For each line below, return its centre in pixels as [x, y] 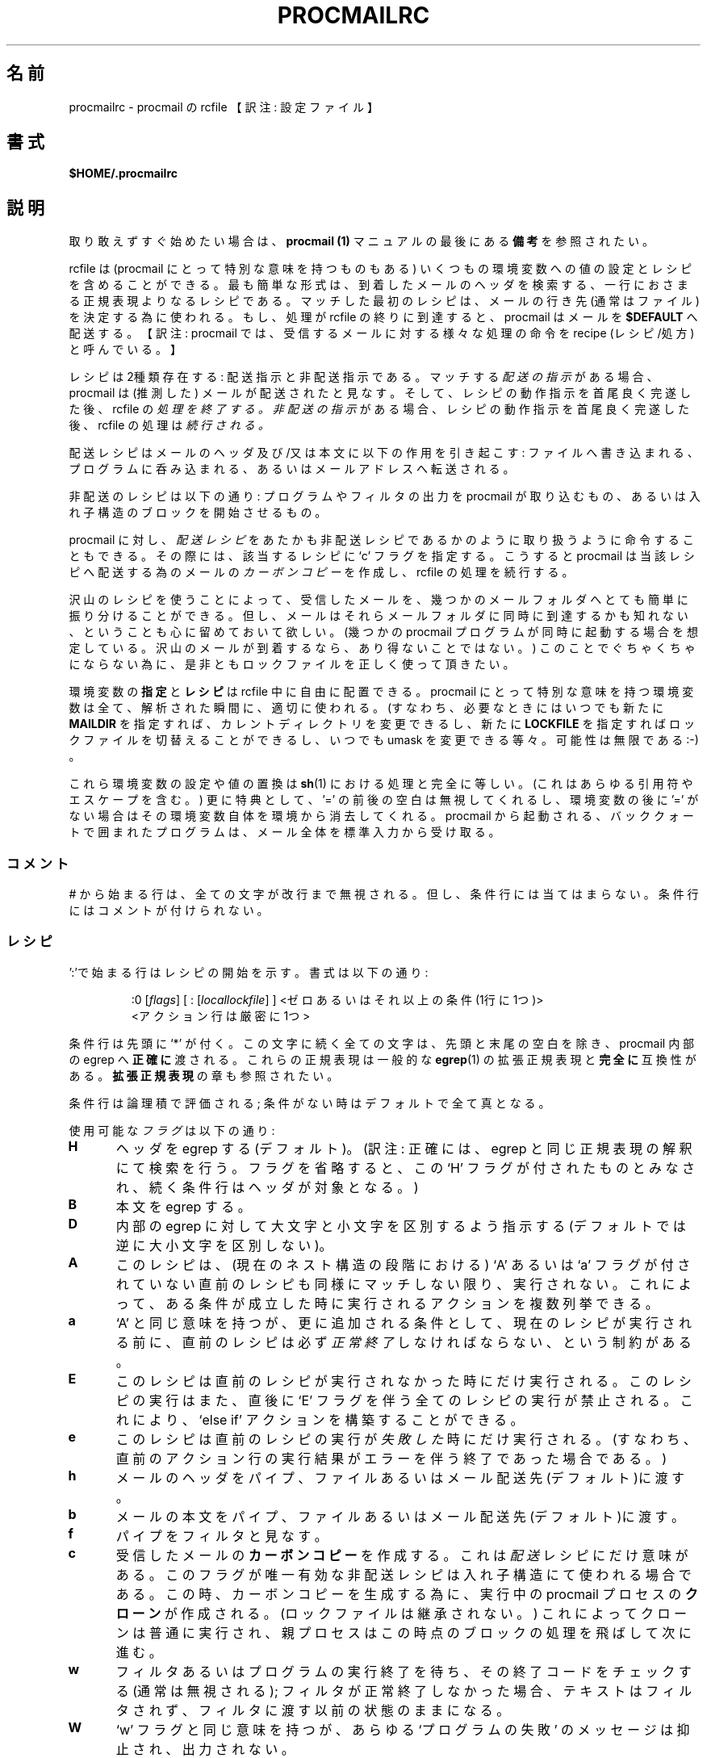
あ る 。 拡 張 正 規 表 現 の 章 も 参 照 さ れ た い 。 [204, 1075]
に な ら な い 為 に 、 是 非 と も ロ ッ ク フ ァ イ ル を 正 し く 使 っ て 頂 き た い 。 [292, 664]
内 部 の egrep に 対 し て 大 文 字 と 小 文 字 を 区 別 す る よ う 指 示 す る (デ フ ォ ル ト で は [401, 1226]
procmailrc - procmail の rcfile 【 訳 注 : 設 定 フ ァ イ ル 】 [224, 107]
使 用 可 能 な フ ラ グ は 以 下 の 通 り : [172, 1130]
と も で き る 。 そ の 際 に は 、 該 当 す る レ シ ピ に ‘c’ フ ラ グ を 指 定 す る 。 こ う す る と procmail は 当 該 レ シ [382, 556]
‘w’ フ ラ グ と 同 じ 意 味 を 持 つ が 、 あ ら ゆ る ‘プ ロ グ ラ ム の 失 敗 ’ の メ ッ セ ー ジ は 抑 [403, 1729]
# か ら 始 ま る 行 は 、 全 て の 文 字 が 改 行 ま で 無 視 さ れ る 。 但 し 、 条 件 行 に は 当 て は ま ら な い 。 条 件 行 [384, 894]
